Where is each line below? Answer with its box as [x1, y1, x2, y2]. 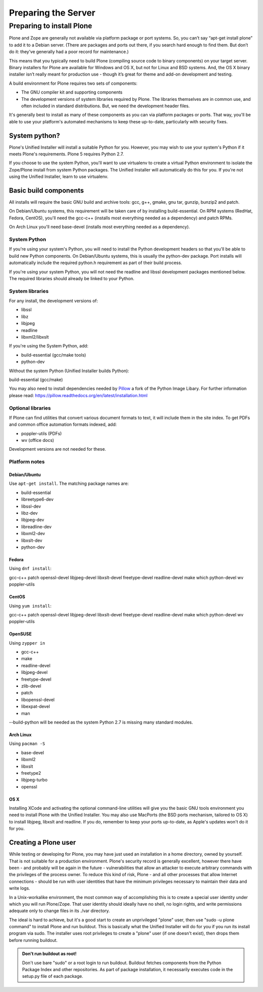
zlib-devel [21, 683, 41, 689]
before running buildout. [9, 937, 58, 943]
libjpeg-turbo [21, 777, 48, 783]
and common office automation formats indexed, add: [9, 421, 117, 427]
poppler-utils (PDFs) [21, 430, 62, 436]
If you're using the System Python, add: [9, 343, 89, 349]
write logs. [9, 885, 30, 891]
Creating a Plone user [9, 839, 76, 847]
